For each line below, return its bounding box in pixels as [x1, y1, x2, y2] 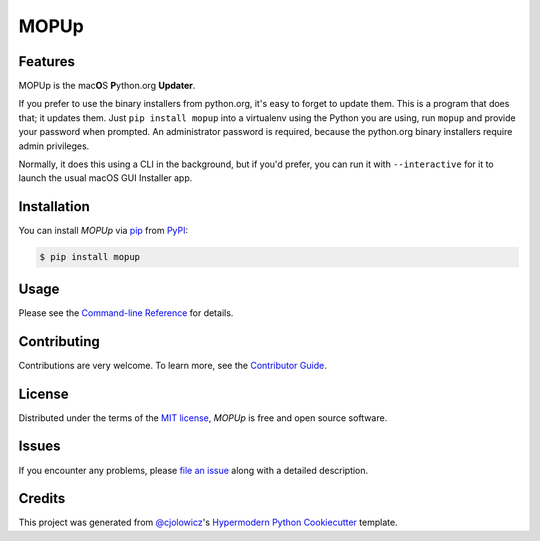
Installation [18, 198, 90, 215]
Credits [18, 490, 66, 507]
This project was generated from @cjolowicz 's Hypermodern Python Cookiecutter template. [18, 516, 399, 529]
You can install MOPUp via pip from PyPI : [18, 225, 189, 237]
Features [18, 53, 75, 70]
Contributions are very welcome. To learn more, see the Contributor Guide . [18, 359, 327, 371]
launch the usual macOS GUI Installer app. [18, 172, 193, 184]
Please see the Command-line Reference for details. [18, 306, 234, 319]
